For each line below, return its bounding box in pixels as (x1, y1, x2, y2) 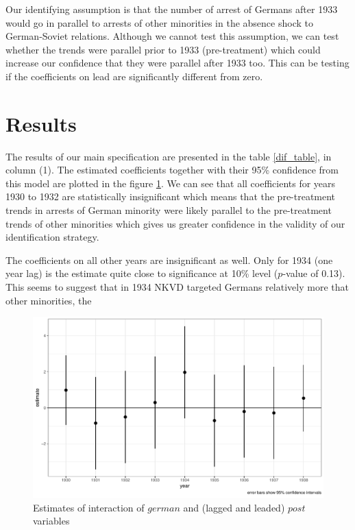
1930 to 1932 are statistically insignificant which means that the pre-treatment (5, 189, 336, 204)
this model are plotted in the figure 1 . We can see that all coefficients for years (5, 176, 336, 190)
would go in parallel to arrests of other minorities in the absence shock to (5, 15, 313, 29)
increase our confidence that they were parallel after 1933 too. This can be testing (5, 56, 350, 70)
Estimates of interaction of (33, 500, 145, 514)
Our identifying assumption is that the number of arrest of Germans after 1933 (5, 2, 338, 16)
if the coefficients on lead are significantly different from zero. (5, 69, 263, 83)
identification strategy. (5, 230, 99, 244)
